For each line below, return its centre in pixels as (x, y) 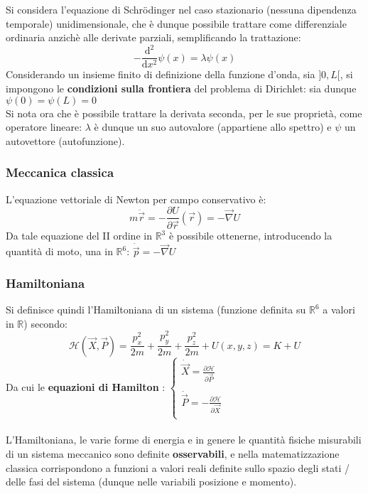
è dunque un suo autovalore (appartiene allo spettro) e (213, 127)
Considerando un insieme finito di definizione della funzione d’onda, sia (161, 74)
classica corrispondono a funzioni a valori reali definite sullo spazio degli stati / (178, 467)
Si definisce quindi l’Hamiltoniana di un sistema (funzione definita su (156, 310)
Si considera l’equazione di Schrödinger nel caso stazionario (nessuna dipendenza (181, 9)
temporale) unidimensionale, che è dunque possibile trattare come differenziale (176, 23)
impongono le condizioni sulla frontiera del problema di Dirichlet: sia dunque (181, 88)
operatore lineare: (44, 127)
